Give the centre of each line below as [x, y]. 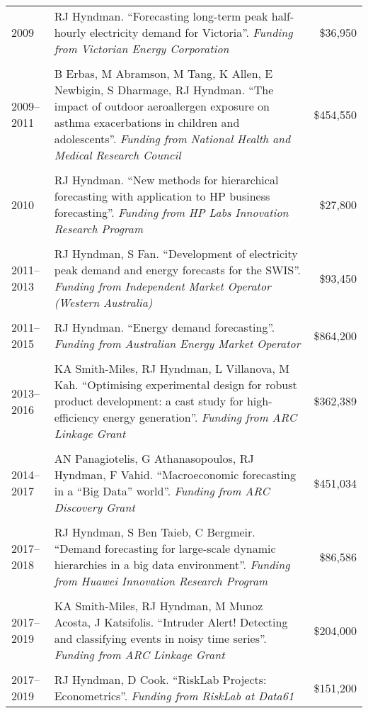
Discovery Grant [94, 507]
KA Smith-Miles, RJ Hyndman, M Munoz [159, 606]
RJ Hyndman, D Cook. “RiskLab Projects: [160, 679]
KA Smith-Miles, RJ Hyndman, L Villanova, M [172, 368]
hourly [70, 32]
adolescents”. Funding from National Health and [172, 139]
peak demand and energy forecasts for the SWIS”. [178, 270]
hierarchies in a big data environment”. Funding [172, 565]
